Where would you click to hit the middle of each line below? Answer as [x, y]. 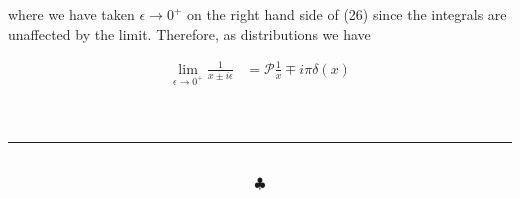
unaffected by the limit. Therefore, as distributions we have [189, 33]
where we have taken [71, 14]
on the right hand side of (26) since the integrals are [346, 14]
